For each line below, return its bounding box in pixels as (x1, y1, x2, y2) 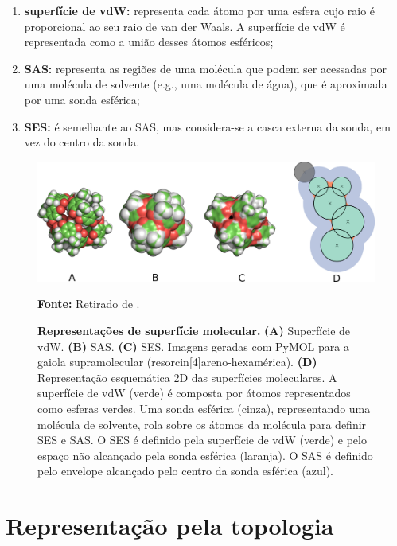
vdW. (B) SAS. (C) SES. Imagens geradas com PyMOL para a (37, 337, 349, 354)
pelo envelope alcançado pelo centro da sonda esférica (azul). (37, 462, 333, 479)
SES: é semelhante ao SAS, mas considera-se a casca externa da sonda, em (24, 118, 391, 135)
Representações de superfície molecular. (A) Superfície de (37, 322, 351, 339)
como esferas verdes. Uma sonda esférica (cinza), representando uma (37, 400, 371, 417)
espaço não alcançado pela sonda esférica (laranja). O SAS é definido (37, 447, 373, 463)
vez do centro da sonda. (24, 134, 140, 150)
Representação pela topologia (6, 509, 334, 542)
